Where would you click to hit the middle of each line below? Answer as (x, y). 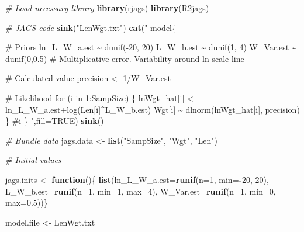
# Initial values (33, 160)
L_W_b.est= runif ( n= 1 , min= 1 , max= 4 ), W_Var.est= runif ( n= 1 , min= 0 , (141, 191)
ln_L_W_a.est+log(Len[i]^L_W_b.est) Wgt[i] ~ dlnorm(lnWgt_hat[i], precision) (153, 109)
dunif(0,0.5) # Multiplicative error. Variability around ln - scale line (125, 58)
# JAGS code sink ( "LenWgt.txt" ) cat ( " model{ (91, 27)
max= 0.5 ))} (27, 202)
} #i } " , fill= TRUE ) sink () (55, 121)
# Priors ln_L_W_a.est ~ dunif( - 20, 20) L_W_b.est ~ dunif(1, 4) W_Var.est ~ (151, 47)
